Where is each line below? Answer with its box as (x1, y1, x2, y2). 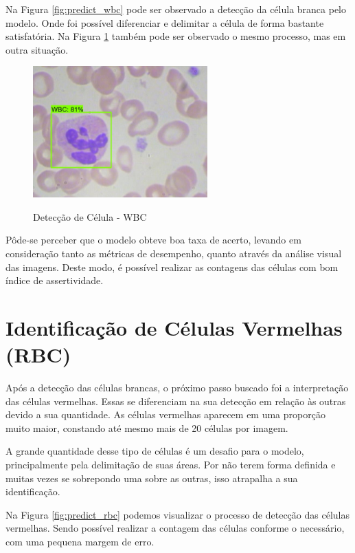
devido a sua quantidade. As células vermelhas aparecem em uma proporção (5, 407, 325, 422)
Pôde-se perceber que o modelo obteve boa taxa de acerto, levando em (5, 232, 301, 247)
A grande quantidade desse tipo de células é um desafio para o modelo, (5, 444, 304, 458)
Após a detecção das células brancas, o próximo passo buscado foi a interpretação (5, 380, 349, 395)
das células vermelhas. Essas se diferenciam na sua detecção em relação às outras (5, 393, 346, 408)
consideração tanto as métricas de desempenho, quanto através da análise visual (5, 246, 342, 260)
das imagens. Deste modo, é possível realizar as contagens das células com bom (5, 259, 339, 274)
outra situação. (5, 42, 69, 56)
